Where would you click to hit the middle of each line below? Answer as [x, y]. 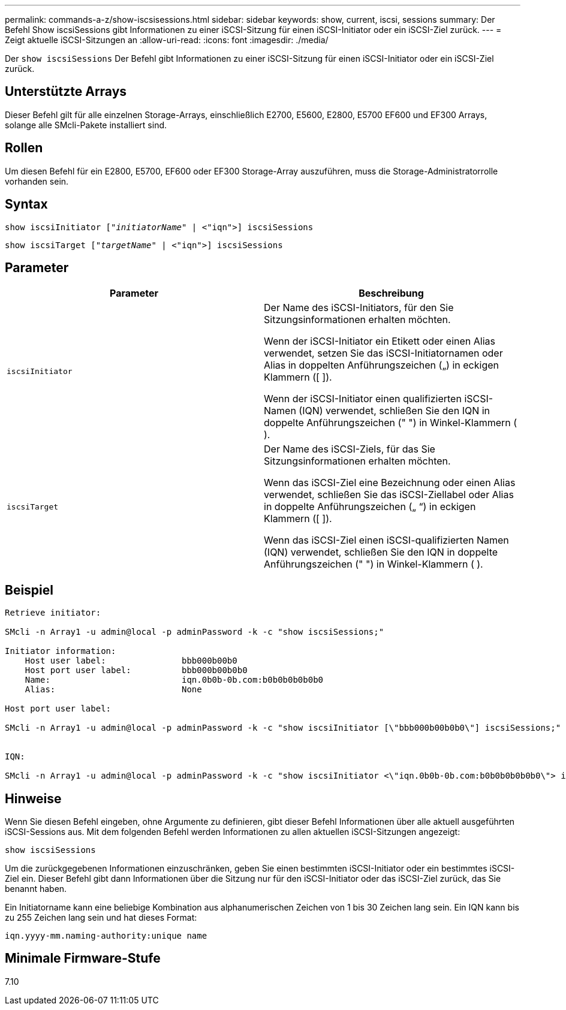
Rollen [24, 148]
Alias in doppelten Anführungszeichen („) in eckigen [381, 365]
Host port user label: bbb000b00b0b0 [136, 670]
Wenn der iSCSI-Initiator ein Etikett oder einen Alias [380, 341]
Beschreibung [391, 293]
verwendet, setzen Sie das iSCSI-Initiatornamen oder [383, 353]
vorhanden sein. [37, 181]
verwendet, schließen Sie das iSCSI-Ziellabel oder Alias [389, 495]
